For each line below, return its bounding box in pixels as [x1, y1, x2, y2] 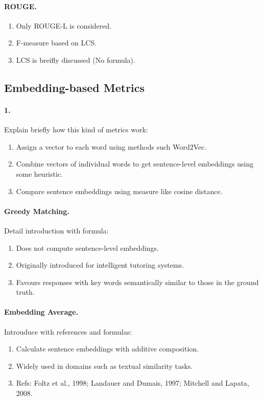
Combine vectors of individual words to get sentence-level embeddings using [16, 158, 254, 169]
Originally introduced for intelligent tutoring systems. [16, 260, 184, 270]
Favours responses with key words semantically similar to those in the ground [16, 276, 259, 287]
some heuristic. [16, 168, 63, 179]
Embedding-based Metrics [4, 79, 145, 95]
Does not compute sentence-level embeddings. [16, 242, 159, 253]
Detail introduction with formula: [4, 225, 109, 236]
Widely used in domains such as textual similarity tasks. [16, 360, 193, 371]
